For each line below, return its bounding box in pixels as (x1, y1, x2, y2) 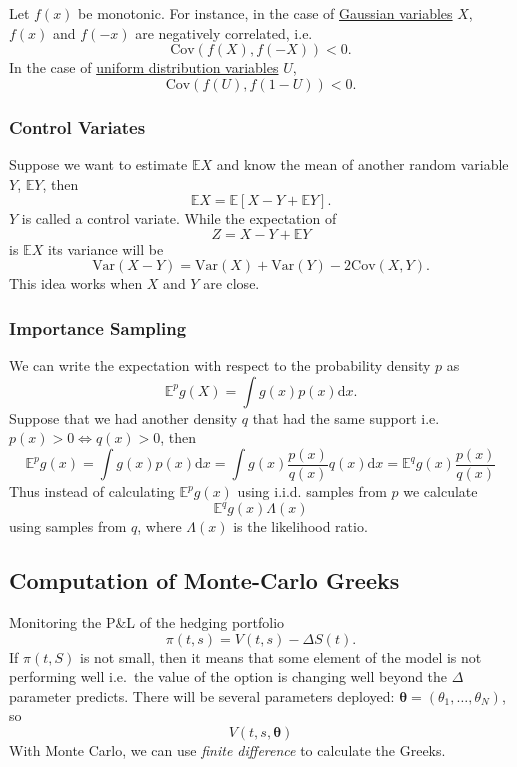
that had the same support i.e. (252, 407, 440, 428)
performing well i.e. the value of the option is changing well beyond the (9, 666, 448, 687)
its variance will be (47, 238, 164, 259)
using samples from (9, 516, 127, 537)
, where (137, 516, 182, 537)
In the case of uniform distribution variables (9, 57, 279, 78)
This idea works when (9, 273, 143, 294)
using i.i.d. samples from (237, 481, 387, 502)
